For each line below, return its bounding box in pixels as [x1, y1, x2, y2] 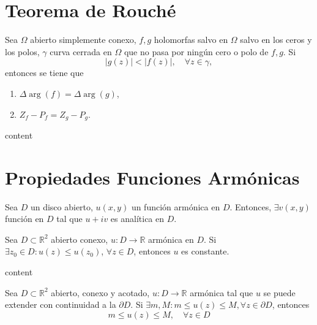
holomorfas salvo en [154, 33, 228, 46]
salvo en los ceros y [240, 33, 312, 46]
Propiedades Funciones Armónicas [5, 164, 300, 189]
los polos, [5, 45, 40, 58]
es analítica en [110, 212, 165, 225]
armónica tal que [190, 286, 253, 299]
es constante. [181, 245, 229, 258]
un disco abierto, [30, 200, 93, 213]
